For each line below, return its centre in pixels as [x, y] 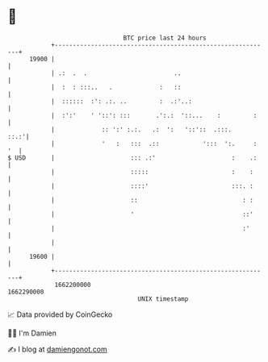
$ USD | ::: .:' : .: [132, 158]
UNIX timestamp [163, 299]
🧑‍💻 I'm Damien [32, 333]
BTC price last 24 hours [165, 38]
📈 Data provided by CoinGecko [60, 314]
